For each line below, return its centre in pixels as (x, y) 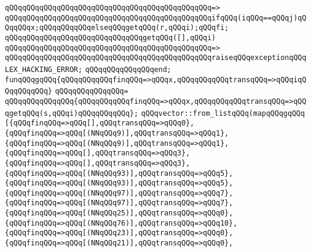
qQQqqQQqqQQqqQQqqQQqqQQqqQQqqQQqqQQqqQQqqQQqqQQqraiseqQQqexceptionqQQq (156, 58)
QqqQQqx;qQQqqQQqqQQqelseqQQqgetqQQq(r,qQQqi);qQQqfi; (117, 28)
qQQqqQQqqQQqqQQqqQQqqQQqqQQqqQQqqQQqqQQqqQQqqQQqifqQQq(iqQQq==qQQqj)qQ (156, 18)
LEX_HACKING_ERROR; (44, 69)
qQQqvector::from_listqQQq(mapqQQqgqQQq (223, 113)
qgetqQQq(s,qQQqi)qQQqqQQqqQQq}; (72, 113)
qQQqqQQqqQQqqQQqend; (128, 69)
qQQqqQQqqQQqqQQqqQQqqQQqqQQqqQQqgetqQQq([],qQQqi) (110, 37)
